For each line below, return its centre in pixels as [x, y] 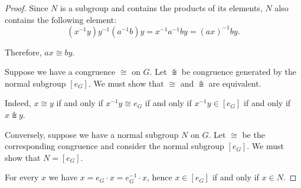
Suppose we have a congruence [60, 72]
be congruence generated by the [239, 72]
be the [253, 134]
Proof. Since [27, 8]
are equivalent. [235, 83]
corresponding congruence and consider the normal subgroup [114, 146]
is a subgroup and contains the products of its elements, [161, 8]
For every [22, 177]
